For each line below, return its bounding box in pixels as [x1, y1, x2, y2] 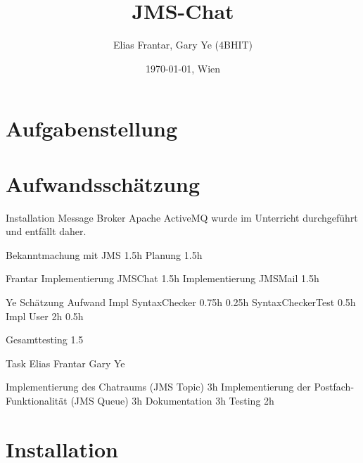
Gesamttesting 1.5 [6, 332, 84, 347]
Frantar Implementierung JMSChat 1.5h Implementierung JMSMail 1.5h [6, 271, 319, 286]
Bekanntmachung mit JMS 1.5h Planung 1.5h [6, 247, 203, 262]
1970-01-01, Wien [145, 61, 221, 75]
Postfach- [314, 379, 355, 394]
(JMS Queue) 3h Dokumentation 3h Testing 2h [70, 393, 274, 407]
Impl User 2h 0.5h [6, 308, 84, 323]
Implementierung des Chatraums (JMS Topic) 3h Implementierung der [6, 379, 311, 394]
